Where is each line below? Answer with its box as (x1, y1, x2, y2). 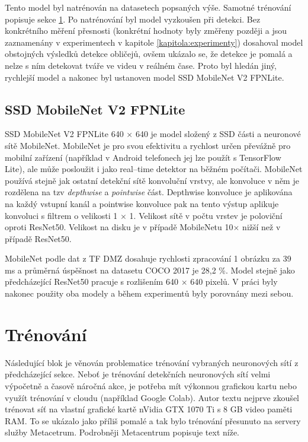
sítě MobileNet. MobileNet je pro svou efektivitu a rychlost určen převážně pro (5, 139, 291, 151)
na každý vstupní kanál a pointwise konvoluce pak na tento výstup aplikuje (5, 197, 279, 209)
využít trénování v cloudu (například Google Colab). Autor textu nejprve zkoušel (5, 391, 299, 403)
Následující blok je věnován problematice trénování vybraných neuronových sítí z (5, 356, 299, 368)
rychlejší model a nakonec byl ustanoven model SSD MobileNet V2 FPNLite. (5, 71, 284, 83)
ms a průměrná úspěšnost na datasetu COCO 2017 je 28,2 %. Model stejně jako (5, 263, 295, 276)
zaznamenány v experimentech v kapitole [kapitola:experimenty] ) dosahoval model (5, 36, 303, 48)
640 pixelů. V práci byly (190, 275, 278, 288)
